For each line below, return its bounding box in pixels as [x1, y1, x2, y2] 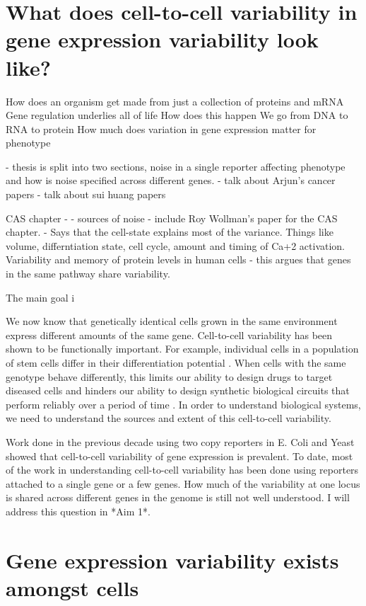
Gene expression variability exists [6, 545, 339, 574]
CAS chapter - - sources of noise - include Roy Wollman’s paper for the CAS [6, 210, 338, 225]
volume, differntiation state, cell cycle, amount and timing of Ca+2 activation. [6, 238, 346, 253]
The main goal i [6, 290, 75, 304]
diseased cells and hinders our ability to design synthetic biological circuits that [6, 383, 350, 398]
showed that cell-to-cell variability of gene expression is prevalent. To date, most [6, 448, 353, 463]
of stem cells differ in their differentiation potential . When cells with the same [6, 355, 346, 370]
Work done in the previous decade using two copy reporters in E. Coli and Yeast [6, 434, 355, 449]
